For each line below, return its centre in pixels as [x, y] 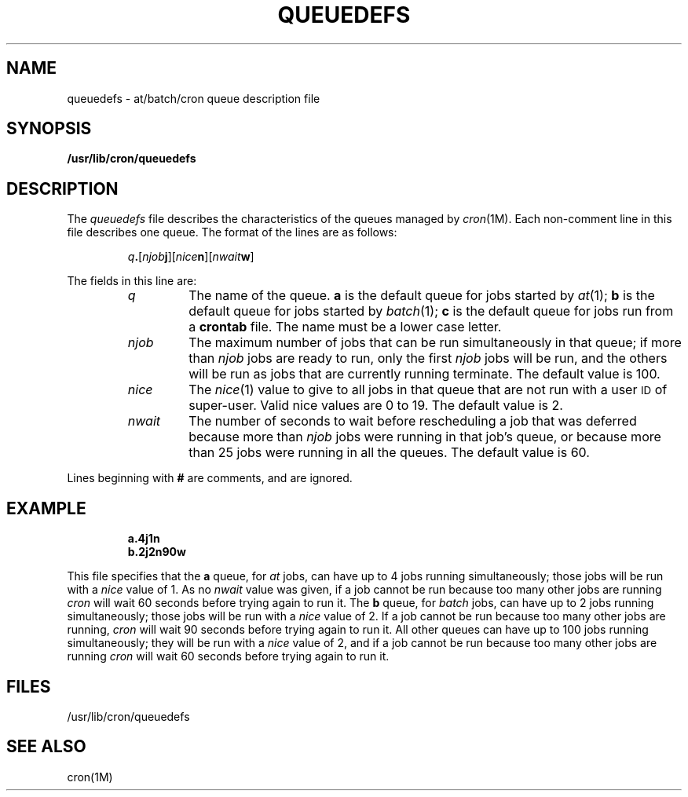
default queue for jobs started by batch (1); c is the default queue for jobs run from [431, 311]
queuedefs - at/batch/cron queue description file [194, 98]
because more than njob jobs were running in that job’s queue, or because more [425, 437]
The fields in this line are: [132, 281]
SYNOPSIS [49, 129]
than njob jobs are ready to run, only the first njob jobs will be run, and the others [428, 358]
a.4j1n [144, 539]
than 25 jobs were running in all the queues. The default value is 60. [389, 453]
